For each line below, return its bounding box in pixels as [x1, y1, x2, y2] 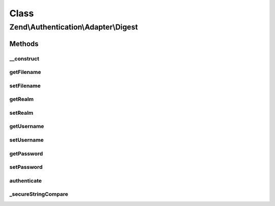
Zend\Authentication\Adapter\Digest [9, 22, 138, 32]
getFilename [9, 69, 41, 76]
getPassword [9, 150, 43, 157]
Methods [9, 39, 39, 48]
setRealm [9, 109, 34, 116]
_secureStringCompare [9, 191, 68, 198]
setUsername [9, 136, 44, 143]
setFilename [9, 82, 41, 89]
